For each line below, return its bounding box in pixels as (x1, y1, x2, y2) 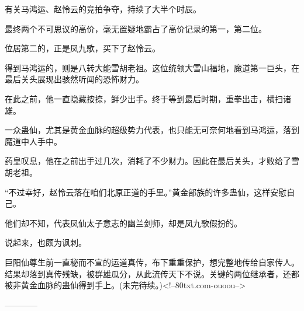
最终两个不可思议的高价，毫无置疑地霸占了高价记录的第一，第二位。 (5, 22, 267, 34)
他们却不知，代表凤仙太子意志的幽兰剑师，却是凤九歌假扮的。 (5, 216, 242, 229)
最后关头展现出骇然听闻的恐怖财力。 (5, 73, 144, 85)
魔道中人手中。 (5, 135, 62, 147)
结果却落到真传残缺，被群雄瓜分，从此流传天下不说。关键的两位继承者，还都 (5, 267, 299, 279)
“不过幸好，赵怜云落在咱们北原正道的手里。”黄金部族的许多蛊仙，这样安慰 (5, 186, 287, 198)
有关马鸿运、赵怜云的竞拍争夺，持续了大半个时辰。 (5, 3, 201, 15)
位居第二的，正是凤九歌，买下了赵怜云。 (5, 42, 160, 54)
